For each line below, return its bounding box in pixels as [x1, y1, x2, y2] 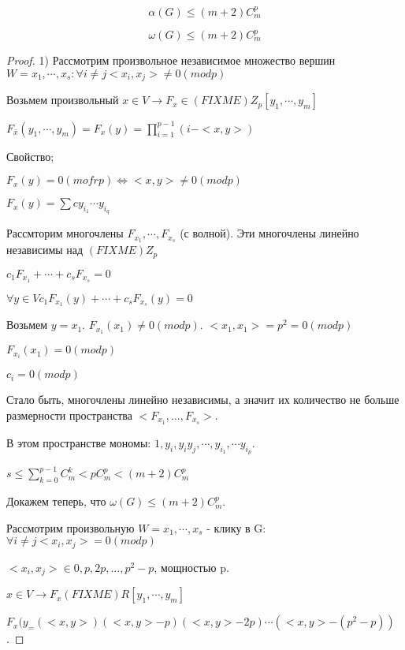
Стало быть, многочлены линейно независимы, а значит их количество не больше [6, 391, 399, 408]
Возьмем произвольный [6, 92, 119, 108]
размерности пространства [6, 406, 132, 423]
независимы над [6, 241, 84, 258]
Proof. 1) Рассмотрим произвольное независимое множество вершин [6, 52, 336, 68]
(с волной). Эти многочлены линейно [180, 225, 359, 241]
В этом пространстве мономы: [6, 434, 151, 450]
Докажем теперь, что [6, 493, 106, 510]
